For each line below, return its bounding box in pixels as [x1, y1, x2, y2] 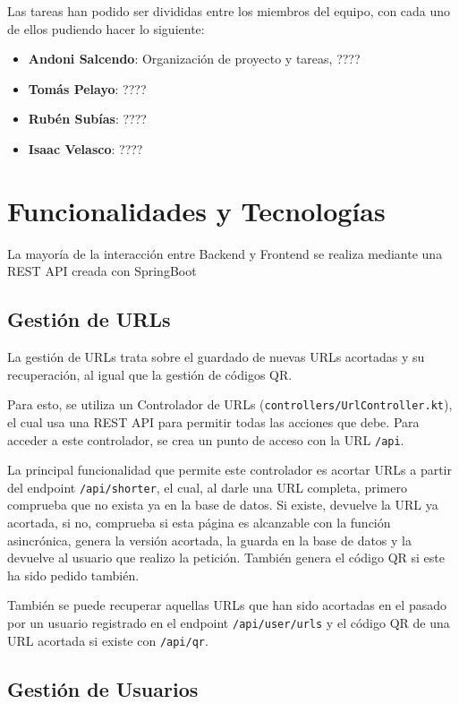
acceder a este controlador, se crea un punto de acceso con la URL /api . [7, 430, 404, 449]
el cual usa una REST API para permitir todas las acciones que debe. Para [7, 412, 420, 431]
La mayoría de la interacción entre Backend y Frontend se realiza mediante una [7, 244, 443, 262]
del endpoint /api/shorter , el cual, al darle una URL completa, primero [7, 477, 407, 496]
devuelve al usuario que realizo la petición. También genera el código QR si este [7, 548, 445, 567]
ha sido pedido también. [7, 565, 140, 584]
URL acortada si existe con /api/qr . [7, 631, 208, 649]
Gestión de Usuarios [7, 674, 199, 702]
